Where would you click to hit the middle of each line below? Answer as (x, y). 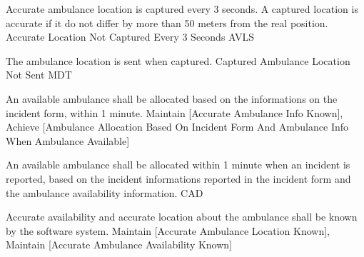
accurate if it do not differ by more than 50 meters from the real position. (167, 22)
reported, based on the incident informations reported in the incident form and (178, 178)
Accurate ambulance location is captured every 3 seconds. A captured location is (182, 9)
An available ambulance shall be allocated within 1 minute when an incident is (178, 165)
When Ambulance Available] (68, 140)
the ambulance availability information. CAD (105, 192)
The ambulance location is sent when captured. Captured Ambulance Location (178, 60)
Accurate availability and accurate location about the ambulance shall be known (182, 217)
